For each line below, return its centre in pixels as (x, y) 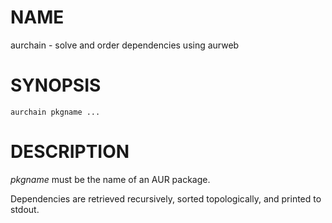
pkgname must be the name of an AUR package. (110, 179)
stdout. (25, 209)
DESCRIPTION (70, 152)
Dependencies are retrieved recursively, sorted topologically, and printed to (166, 198)
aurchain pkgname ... (55, 112)
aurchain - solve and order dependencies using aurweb (125, 45)
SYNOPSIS (56, 85)
